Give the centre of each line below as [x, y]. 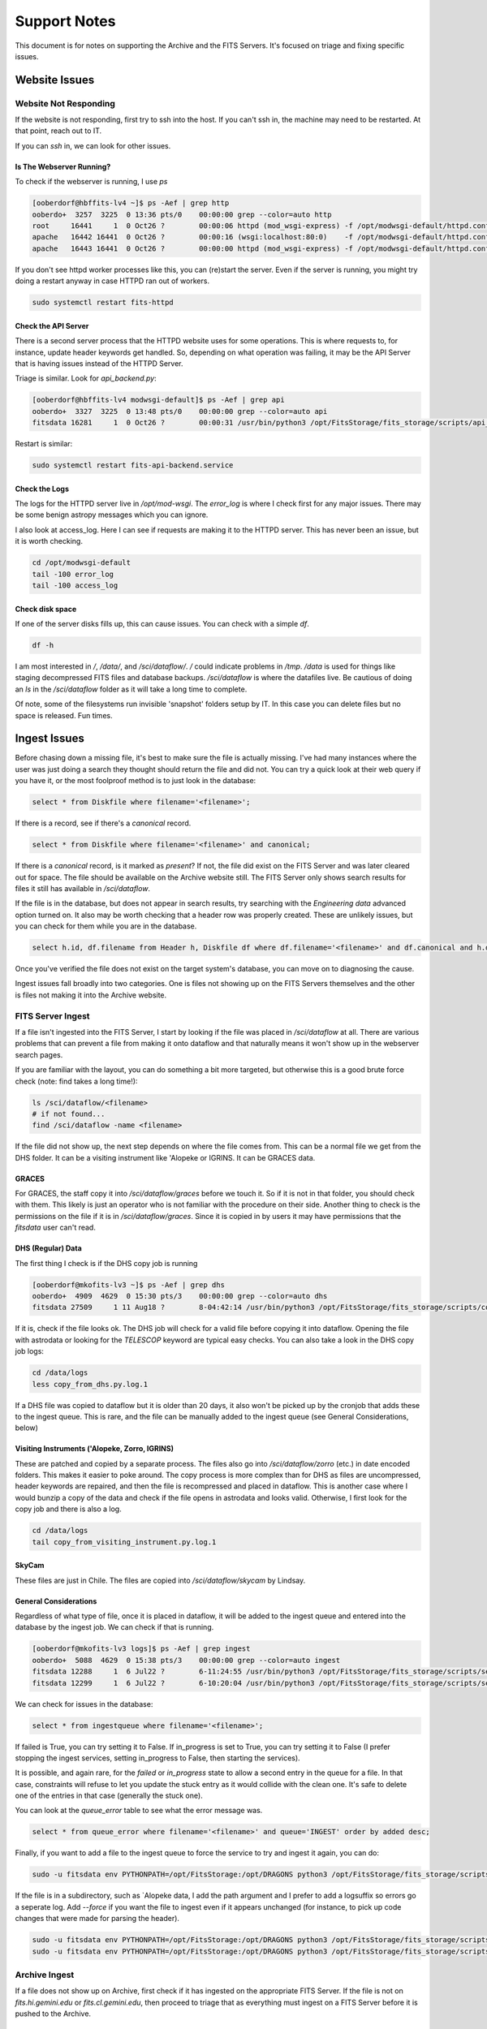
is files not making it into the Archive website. [91, 995]
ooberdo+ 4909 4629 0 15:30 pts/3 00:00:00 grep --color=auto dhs [180, 1296]
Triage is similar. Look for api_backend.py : [86, 378]
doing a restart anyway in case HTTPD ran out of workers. [112, 281]
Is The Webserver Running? [63, 166]
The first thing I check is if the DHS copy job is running [106, 1263]
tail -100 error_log [73, 574]
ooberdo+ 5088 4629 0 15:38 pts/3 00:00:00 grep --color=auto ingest [186, 1660]
